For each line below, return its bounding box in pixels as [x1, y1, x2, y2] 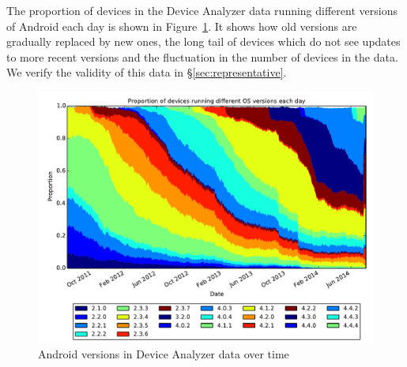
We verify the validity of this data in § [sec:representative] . [6, 64, 287, 81]
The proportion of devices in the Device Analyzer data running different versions [6, 2, 398, 18]
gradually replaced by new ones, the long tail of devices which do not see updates [6, 33, 401, 50]
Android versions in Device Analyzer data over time [38, 345, 289, 361]
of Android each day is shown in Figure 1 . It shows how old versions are [6, 17, 357, 34]
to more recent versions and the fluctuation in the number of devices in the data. [6, 48, 398, 65]
